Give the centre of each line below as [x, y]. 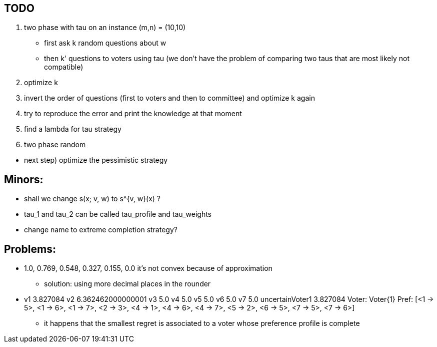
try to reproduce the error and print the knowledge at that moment [133, 114]
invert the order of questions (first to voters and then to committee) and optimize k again [169, 98]
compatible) [64, 67]
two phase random [55, 145]
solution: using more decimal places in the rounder [127, 284]
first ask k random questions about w [105, 43]
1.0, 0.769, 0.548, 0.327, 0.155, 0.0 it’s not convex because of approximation [148, 268]
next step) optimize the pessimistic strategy [96, 160]
